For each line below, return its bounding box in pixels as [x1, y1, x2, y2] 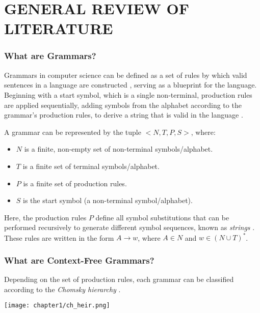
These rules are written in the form [4, 232, 114, 243]
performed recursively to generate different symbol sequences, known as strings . [4, 222, 255, 233]
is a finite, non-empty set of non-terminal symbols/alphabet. [24, 144, 213, 154]
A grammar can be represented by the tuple [4, 126, 141, 137]
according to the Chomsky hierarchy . [4, 283, 121, 294]
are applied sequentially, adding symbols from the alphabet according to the [4, 99, 242, 110]
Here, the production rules [4, 212, 87, 222]
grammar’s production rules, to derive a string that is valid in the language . [4, 109, 243, 120]
